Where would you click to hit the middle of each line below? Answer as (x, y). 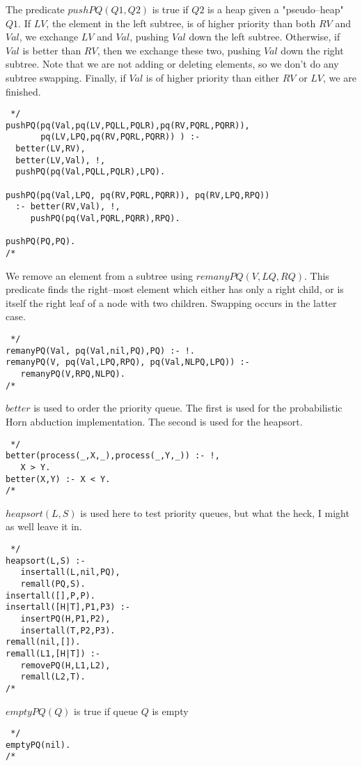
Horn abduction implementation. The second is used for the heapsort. (154, 421)
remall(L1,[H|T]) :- (53, 653)
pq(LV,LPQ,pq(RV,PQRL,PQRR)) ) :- (120, 137)
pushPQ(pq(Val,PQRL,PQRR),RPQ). (105, 219)
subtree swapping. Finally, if (66, 77)
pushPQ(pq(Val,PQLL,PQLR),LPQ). (90, 172)
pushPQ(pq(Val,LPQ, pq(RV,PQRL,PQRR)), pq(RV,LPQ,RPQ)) (138, 195)
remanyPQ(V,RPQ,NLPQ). (73, 374)
